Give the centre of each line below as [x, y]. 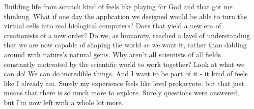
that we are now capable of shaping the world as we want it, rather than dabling [125, 45]
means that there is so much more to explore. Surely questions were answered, [122, 93]
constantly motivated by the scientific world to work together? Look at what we [124, 64]
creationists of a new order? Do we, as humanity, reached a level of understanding [127, 35]
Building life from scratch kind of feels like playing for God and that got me [118, 6]
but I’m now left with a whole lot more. [64, 102]
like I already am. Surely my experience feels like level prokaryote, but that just [124, 83]
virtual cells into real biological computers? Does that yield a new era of [113, 26]
